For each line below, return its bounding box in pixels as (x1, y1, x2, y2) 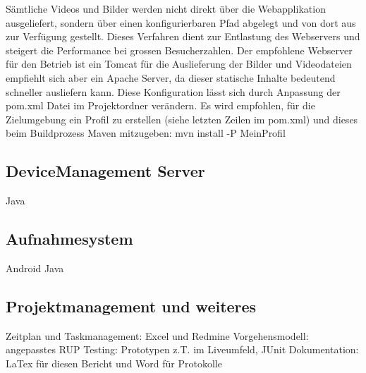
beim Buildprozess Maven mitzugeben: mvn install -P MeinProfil (6, 126, 286, 140)
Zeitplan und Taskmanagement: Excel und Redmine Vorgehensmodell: (6, 328, 309, 343)
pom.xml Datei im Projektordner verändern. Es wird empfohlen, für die (6, 98, 315, 113)
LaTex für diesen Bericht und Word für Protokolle (6, 355, 222, 370)
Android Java (6, 260, 64, 275)
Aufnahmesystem (6, 228, 133, 250)
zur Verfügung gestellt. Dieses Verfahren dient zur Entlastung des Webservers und (6, 29, 360, 44)
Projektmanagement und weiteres (6, 295, 257, 317)
